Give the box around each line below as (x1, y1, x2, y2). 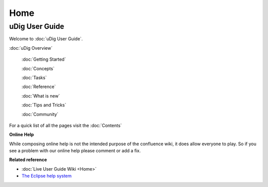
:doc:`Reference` (21, 84, 56, 90)
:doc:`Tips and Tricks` (21, 102, 67, 108)
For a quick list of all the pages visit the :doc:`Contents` (9, 122, 122, 128)
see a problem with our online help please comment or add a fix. (9, 148, 141, 154)
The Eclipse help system (21, 173, 72, 179)
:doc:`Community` (21, 111, 59, 117)
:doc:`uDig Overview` (9, 45, 53, 51)
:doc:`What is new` (21, 93, 60, 99)
